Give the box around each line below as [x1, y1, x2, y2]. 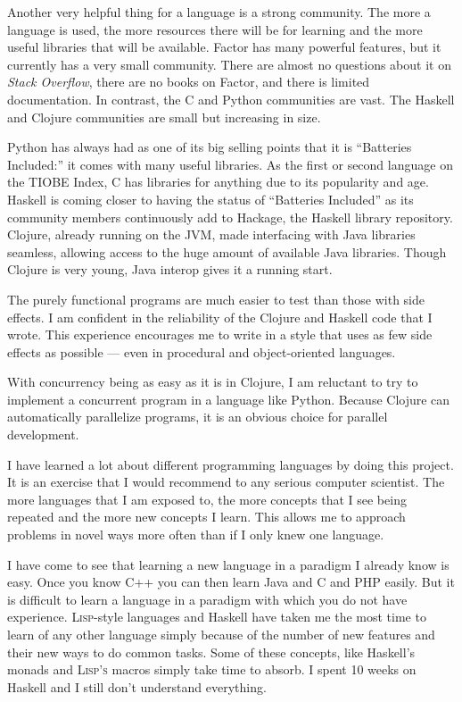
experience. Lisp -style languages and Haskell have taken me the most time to [7, 607, 426, 626]
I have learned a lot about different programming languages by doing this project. [7, 455, 454, 473]
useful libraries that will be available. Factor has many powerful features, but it [7, 38, 441, 56]
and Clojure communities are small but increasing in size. [7, 107, 321, 126]
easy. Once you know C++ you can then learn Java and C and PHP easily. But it [7, 572, 455, 591]
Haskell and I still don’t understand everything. [7, 677, 267, 696]
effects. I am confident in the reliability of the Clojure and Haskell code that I [7, 307, 433, 326]
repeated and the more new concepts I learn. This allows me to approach [7, 507, 406, 526]
